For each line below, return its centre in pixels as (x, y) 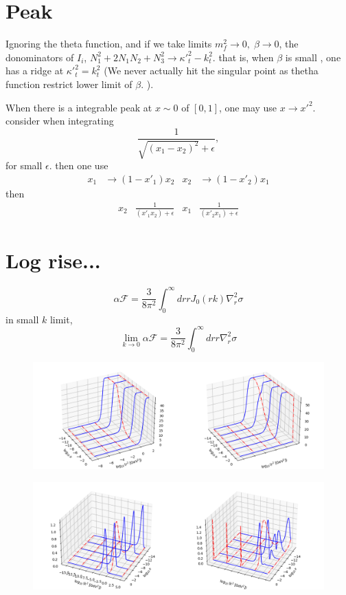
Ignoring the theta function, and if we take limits (109, 44)
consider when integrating (60, 121)
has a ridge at (35, 71)
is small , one (313, 57)
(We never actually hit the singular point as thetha (211, 71)
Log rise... (53, 260)
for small (24, 165)
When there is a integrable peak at (79, 107)
